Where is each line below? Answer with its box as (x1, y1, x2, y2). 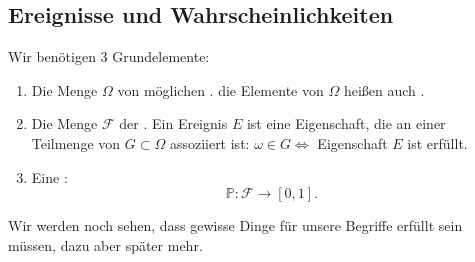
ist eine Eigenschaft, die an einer (246, 113, 446, 134)
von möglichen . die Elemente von (117, 79, 324, 100)
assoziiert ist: (169, 132, 250, 153)
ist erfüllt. (407, 132, 468, 153)
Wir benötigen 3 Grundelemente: (8, 46, 210, 67)
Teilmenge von (31, 132, 121, 153)
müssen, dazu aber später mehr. (8, 234, 203, 255)
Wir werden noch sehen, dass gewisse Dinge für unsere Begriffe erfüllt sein (8, 215, 463, 236)
